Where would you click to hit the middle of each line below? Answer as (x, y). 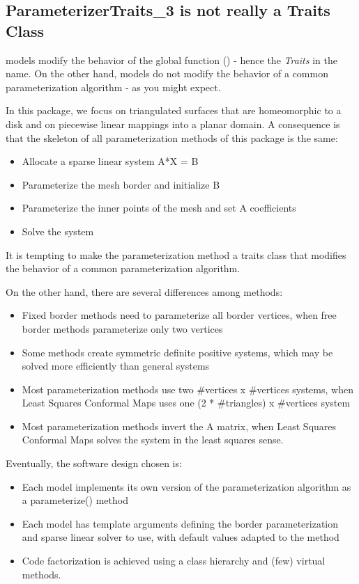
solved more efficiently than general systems (116, 366)
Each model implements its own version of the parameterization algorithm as (186, 486)
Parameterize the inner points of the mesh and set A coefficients (159, 208)
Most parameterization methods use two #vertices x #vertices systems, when (188, 389)
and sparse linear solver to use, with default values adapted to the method (181, 537)
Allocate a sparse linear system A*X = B (110, 161)
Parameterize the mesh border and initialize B (121, 184)
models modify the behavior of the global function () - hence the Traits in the (171, 60)
